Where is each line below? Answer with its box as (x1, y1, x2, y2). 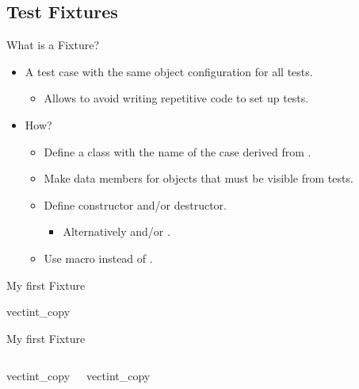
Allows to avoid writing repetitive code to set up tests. (44, 90, 309, 106)
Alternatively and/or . (63, 223, 170, 240)
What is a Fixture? (6, 37, 99, 53)
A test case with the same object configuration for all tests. (25, 63, 313, 79)
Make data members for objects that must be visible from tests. (44, 170, 353, 187)
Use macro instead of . (44, 249, 153, 266)
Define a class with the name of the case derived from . (44, 143, 311, 160)
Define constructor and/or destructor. (44, 196, 227, 213)
